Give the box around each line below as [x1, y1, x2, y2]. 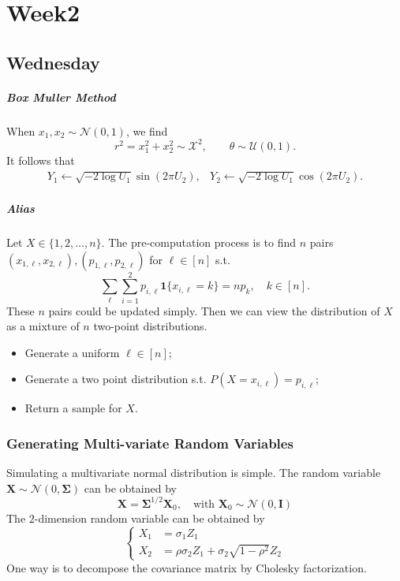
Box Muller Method [6, 88, 116, 105]
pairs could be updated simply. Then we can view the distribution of [48, 302, 380, 318]
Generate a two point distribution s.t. [24, 371, 207, 387]
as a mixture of [6, 318, 80, 334]
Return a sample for [24, 400, 122, 416]
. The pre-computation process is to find [101, 233, 297, 250]
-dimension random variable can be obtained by [34, 509, 265, 526]
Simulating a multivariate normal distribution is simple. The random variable [6, 464, 381, 481]
